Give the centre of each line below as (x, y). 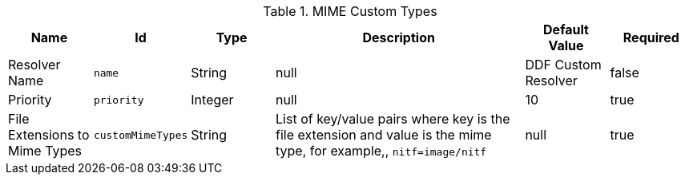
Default (566, 30)
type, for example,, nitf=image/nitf (381, 151)
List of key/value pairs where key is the (393, 119)
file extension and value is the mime (384, 135)
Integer (212, 100)
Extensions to (49, 135)
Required (651, 37)
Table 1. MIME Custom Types (350, 11)
